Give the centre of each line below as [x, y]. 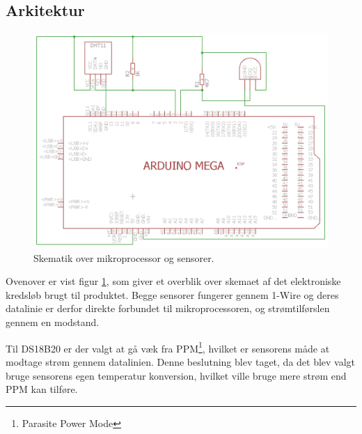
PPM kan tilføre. [42, 389]
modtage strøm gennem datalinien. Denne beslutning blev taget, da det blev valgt [181, 361]
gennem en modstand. [53, 322]
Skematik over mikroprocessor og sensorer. [124, 257]
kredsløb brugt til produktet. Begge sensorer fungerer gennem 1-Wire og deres [172, 294]
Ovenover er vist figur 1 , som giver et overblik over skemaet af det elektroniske [173, 281]
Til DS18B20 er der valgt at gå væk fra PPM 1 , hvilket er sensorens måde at [168, 347]
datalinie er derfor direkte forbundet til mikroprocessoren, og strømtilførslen [168, 308]
